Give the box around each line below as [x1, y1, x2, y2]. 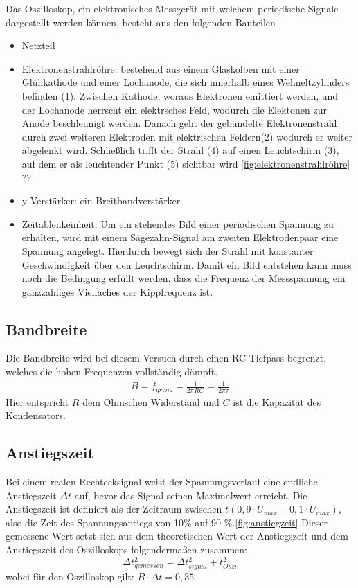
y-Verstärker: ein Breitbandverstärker [21, 193, 181, 208]
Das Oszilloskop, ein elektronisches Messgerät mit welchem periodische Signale [6, 1, 339, 15]
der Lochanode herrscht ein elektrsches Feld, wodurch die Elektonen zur [21, 102, 327, 116]
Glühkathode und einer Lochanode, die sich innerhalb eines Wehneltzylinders [21, 75, 350, 89]
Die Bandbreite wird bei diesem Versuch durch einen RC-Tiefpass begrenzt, [6, 350, 327, 365]
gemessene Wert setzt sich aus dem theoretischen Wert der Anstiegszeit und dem [6, 528, 348, 543]
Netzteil [21, 38, 55, 53]
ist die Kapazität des [233, 394, 321, 409]
